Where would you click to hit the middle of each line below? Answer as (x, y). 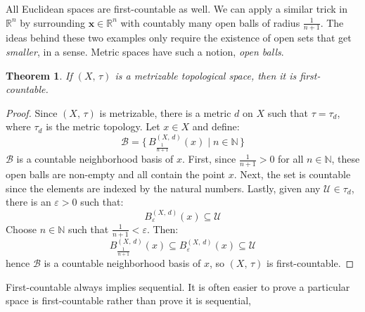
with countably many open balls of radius (210, 22)
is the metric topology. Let (103, 126)
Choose (21, 229)
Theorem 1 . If (39, 75)
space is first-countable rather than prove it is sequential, (128, 300)
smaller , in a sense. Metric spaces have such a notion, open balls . (145, 52)
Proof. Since (32, 112)
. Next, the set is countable (292, 174)
